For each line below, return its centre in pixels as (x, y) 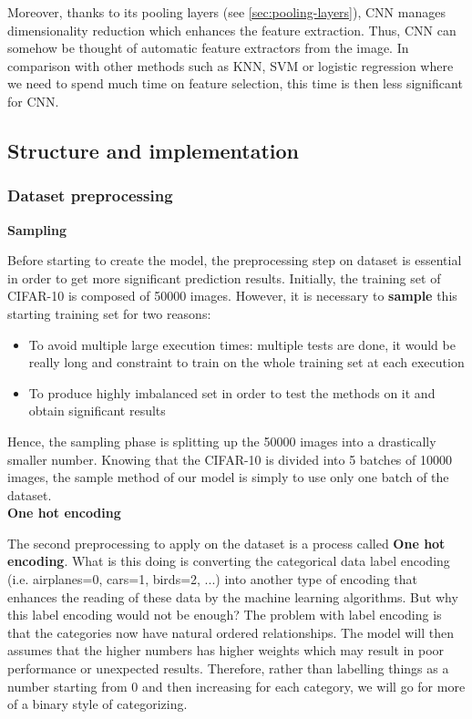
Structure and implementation (154, 150)
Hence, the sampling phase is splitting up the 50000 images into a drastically (222, 441)
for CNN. (33, 101)
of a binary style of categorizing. (97, 704)
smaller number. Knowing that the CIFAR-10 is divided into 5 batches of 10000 (230, 459)
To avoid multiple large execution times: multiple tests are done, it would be (242, 344)
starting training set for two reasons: (109, 313)
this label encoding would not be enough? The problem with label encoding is (225, 615)
